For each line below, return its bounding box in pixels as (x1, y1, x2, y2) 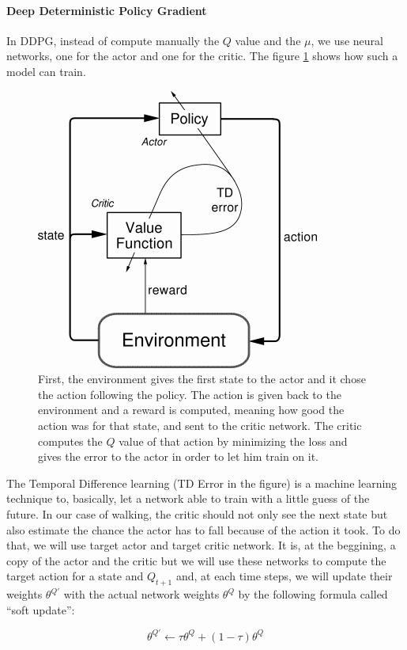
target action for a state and (6, 568, 144, 584)
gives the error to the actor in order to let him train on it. (38, 448, 319, 465)
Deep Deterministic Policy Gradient (6, 2, 207, 18)
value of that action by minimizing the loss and (119, 432, 348, 449)
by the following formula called (238, 586, 388, 602)
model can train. (6, 63, 86, 79)
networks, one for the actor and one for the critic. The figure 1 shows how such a (6, 48, 398, 64)
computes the (38, 432, 103, 449)
